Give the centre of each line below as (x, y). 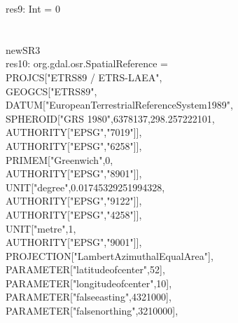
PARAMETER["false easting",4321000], (89, 297)
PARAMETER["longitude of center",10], (89, 283)
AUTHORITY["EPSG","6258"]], (74, 145)
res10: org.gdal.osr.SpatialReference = (87, 63)
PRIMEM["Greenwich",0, (59, 159)
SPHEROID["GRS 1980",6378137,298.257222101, (110, 118)
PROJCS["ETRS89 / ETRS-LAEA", (84, 77)
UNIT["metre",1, (41, 228)
